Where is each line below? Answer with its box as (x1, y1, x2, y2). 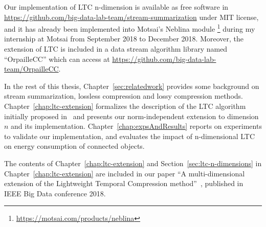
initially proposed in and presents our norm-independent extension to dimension (4, 110, 259, 121)
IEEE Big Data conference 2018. (4, 188, 106, 198)
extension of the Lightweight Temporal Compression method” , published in (4, 178, 243, 189)
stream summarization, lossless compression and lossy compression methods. (4, 90, 243, 101)
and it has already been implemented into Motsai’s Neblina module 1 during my (4, 22, 255, 34)
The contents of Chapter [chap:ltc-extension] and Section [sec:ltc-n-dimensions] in (4, 157, 262, 168)
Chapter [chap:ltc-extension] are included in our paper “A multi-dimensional (4, 168, 245, 178)
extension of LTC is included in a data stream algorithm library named (4, 43, 228, 54)
